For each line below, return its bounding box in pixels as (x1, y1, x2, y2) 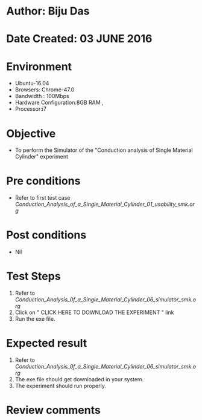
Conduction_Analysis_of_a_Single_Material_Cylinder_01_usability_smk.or (14, 201, 195, 208)
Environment (6, 59, 72, 73)
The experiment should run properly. (14, 382, 107, 389)
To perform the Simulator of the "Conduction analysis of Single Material (14, 146, 193, 154)
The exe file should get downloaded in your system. (14, 376, 144, 382)
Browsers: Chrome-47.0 (14, 86, 75, 93)
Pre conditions (6, 174, 81, 188)
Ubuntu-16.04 (14, 80, 49, 87)
